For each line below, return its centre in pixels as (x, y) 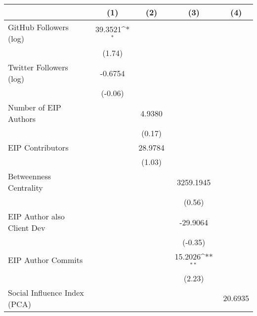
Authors (22, 119)
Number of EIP (35, 107)
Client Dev (27, 228)
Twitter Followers (38, 67)
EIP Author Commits (45, 260)
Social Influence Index (46, 292)
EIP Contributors (38, 147)
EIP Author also (36, 216)
